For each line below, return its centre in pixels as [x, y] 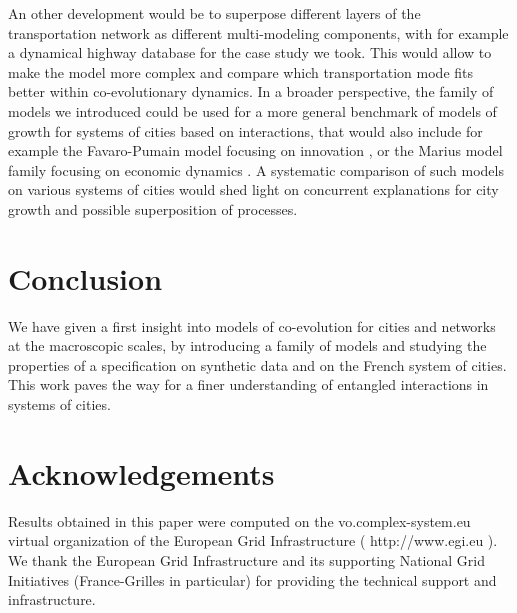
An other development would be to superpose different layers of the [214, 13]
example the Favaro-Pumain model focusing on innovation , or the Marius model [255, 150]
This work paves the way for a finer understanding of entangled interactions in [248, 384]
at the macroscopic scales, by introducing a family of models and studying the [247, 345]
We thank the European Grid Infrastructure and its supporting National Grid [247, 559]
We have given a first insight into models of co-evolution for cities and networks [252, 325]
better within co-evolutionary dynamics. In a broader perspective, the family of [251, 91]
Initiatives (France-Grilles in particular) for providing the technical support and [252, 579]
